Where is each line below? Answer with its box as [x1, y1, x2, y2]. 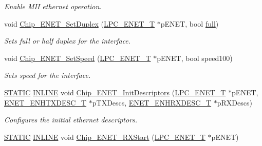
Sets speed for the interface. [4, 70, 91, 80]
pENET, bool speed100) [157, 52, 233, 63]
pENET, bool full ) [160, 18, 219, 29]
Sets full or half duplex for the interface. [4, 35, 131, 46]
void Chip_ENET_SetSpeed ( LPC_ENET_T [4, 52, 151, 63]
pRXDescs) [217, 97, 252, 108]
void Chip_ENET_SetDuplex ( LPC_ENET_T [4, 18, 155, 29]
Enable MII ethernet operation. [4, 1, 102, 11]
